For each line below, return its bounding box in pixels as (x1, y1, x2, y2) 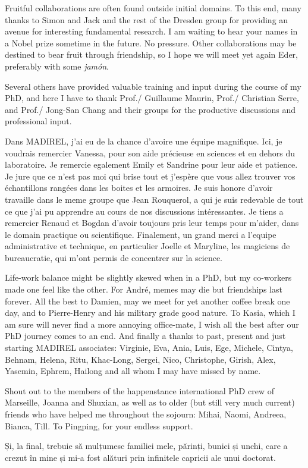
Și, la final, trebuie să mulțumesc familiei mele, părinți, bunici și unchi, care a (5, 439, 288, 452)
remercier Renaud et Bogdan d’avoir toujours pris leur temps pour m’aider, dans (5, 216, 299, 229)
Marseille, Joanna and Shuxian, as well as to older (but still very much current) (5, 396, 295, 409)
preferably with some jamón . (5, 59, 109, 72)
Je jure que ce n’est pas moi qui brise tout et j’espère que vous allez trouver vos (5, 169, 296, 182)
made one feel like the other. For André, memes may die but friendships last (5, 283, 282, 296)
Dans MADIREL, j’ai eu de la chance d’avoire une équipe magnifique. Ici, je (5, 134, 282, 147)
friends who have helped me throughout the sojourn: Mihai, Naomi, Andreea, (5, 408, 287, 420)
